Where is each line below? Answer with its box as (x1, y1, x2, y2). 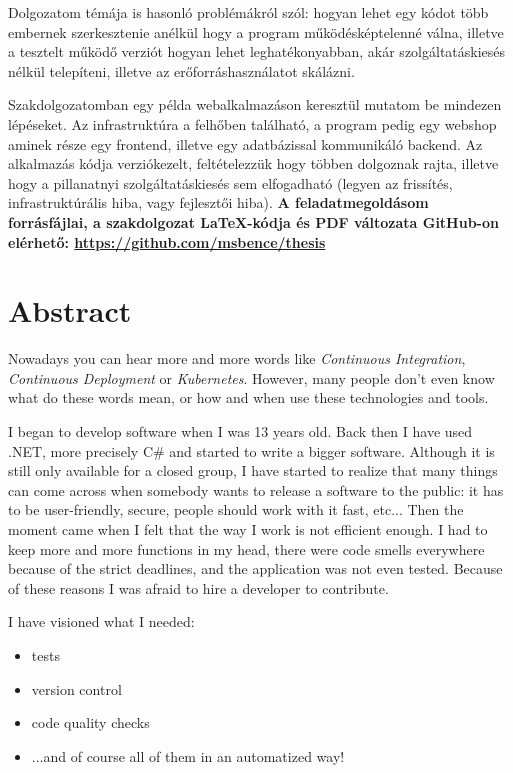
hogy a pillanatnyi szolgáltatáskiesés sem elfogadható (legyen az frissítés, (8, 172, 453, 193)
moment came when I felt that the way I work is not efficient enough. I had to (8, 519, 488, 539)
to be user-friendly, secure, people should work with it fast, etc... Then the (8, 499, 464, 520)
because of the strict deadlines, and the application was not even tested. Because (8, 558, 503, 579)
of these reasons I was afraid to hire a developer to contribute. (8, 577, 389, 598)
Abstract (8, 290, 132, 331)
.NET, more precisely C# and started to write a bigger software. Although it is (8, 440, 495, 461)
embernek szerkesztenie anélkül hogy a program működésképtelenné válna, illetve (8, 21, 504, 42)
